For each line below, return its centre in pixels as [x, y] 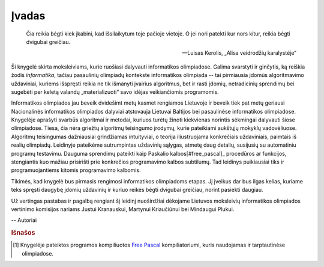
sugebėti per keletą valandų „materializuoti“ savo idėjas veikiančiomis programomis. [115, 92]
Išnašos [23, 233]
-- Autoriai [24, 220]
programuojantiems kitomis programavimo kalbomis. [76, 170]
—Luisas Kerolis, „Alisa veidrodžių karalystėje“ [239, 53]
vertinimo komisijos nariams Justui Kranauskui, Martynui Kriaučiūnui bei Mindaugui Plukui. [123, 209]
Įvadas [28, 16]
